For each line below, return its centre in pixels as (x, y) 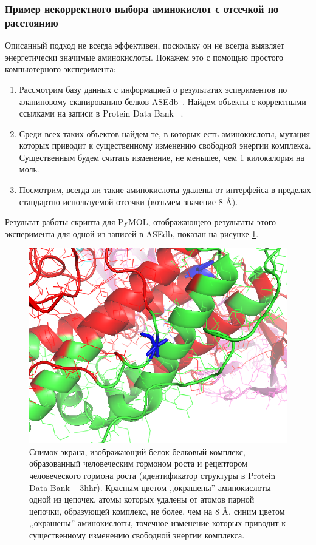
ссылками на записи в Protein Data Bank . (101, 113)
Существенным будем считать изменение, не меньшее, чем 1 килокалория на (162, 157)
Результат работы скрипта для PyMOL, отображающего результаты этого (141, 222)
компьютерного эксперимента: (60, 69)
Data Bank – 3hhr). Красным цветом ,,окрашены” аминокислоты (150, 487)
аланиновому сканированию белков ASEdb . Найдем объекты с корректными (163, 101)
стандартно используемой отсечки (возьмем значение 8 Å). (129, 201)
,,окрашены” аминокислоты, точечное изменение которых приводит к (158, 523)
